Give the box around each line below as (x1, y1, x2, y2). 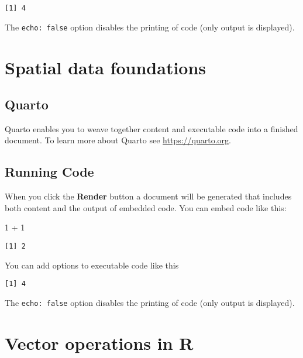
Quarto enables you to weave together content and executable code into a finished (5, 122, 298, 135)
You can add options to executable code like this (5, 259, 179, 271)
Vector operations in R (5, 331, 194, 354)
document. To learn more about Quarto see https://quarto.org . (5, 134, 231, 146)
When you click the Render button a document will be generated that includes (5, 190, 292, 202)
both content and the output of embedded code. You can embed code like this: (5, 201, 287, 214)
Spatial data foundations (5, 55, 206, 79)
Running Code (5, 163, 94, 181)
